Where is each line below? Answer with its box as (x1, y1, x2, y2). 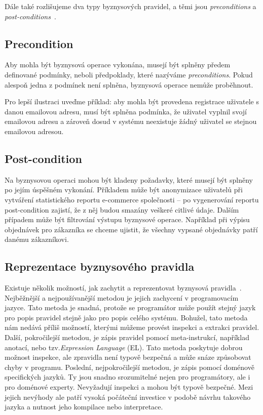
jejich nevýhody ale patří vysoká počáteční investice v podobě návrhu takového (5, 391, 251, 402)
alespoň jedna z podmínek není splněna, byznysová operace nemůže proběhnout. (5, 79, 253, 90)
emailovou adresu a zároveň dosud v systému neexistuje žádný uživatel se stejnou (5, 116, 257, 127)
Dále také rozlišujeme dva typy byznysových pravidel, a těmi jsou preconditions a (5, 1, 256, 11)
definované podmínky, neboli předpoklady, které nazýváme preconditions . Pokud (5, 69, 253, 79)
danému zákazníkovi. (5, 234, 69, 244)
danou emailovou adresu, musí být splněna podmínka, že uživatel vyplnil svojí (5, 106, 247, 116)
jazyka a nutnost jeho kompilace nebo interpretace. (5, 401, 163, 412)
